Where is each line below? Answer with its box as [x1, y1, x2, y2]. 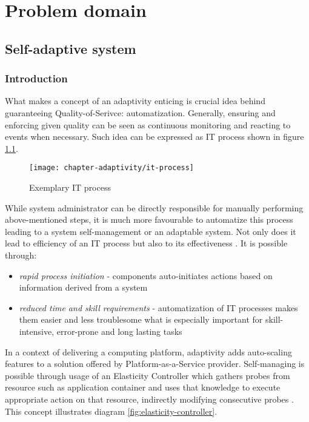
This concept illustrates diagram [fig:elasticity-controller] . [5, 404, 218, 417]
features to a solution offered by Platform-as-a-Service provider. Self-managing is [5, 357, 305, 370]
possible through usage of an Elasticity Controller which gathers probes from [5, 369, 290, 381]
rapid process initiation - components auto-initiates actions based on [19, 269, 273, 282]
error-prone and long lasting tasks [56, 325, 182, 337]
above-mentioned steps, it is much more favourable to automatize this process [5, 213, 293, 226]
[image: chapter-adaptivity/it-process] [29, 163, 194, 173]
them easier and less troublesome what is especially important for [19, 313, 263, 326]
